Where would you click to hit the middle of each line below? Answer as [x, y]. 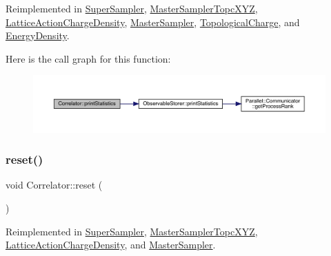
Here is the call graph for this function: [88, 58]
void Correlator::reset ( [54, 185]
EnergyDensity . [38, 35]
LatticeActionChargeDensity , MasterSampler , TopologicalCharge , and [153, 22]
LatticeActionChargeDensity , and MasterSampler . [111, 245]
